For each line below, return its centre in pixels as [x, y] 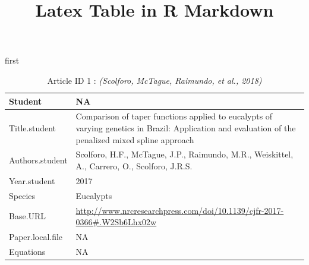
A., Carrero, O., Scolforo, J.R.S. [134, 166]
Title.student [33, 128]
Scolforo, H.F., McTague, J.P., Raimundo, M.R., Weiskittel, [185, 154]
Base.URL [28, 216]
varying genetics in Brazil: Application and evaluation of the [186, 128]
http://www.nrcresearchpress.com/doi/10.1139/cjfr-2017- [180, 210]
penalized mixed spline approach [135, 139]
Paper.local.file [36, 236]
